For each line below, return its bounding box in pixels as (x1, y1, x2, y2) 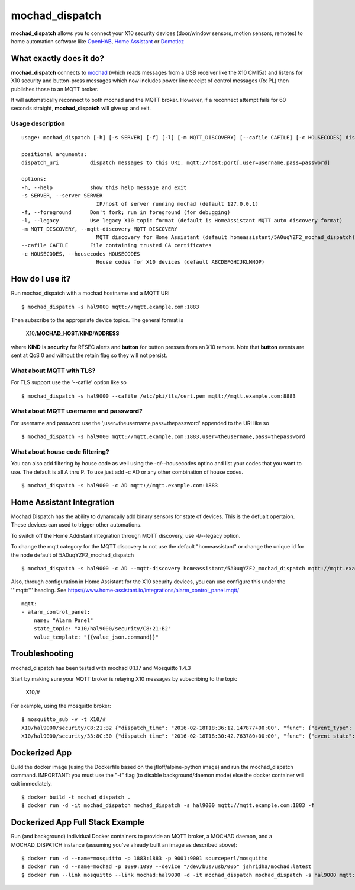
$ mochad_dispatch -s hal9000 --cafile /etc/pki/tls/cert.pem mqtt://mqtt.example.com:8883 (21, 393, 296, 400)
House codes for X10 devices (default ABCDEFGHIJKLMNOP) (96, 259, 265, 266)
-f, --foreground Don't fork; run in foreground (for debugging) (21, 209, 231, 216)
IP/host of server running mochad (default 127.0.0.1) (96, 200, 259, 208)
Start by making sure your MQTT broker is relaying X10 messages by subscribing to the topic (11, 675, 238, 682)
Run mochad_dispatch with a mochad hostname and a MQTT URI (11, 289, 170, 296)
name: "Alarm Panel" (33, 617, 93, 624)
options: (21, 176, 47, 183)
